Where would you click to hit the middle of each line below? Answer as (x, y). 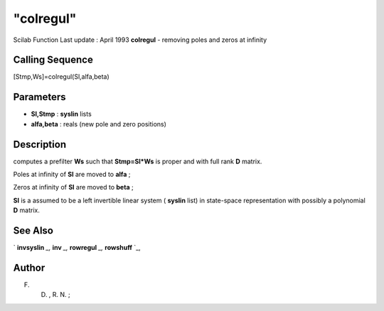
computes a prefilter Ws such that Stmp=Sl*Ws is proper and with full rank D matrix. (138, 161)
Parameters (39, 97)
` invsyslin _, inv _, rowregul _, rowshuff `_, (77, 248)
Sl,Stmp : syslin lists (61, 114)
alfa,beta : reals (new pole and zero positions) (99, 124)
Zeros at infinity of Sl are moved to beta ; (74, 187)
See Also (33, 231)
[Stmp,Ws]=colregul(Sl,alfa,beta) (61, 77)
